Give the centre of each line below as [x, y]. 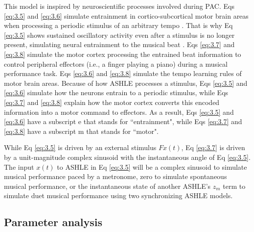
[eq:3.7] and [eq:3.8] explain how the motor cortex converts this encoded [112, 102]
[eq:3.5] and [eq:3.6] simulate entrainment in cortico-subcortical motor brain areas [126, 15]
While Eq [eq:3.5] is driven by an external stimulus [80, 147]
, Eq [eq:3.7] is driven [213, 147]
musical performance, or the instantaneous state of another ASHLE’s [107, 186]
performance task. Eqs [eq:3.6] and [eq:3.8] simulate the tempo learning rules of [123, 73]
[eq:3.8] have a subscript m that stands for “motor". [81, 131]
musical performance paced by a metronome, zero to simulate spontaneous [115, 176]
